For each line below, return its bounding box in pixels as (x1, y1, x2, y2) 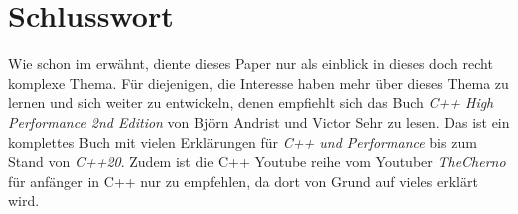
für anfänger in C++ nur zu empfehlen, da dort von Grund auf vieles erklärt (8, 170, 478, 191)
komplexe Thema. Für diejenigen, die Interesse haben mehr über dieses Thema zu (8, 72, 509, 93)
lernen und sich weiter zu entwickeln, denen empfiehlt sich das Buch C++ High (8, 92, 494, 113)
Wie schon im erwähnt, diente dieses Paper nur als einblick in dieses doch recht (8, 53, 493, 74)
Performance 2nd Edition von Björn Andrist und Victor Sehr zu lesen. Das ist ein (8, 111, 510, 132)
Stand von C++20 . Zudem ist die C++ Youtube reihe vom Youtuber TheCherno (8, 151, 506, 172)
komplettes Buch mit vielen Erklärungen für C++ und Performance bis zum (8, 131, 477, 152)
